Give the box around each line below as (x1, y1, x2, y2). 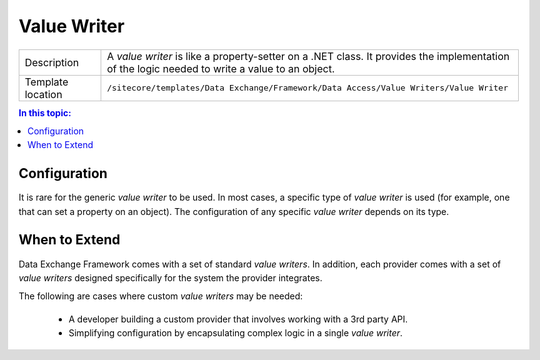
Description (24, 55, 80, 69)
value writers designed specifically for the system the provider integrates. (18, 271, 323, 284)
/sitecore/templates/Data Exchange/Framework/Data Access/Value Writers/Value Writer (106, 83, 509, 94)
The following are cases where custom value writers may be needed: (18, 290, 304, 302)
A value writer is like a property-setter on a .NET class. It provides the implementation (106, 49, 510, 63)
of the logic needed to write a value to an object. (106, 61, 335, 75)
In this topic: (18, 106, 72, 119)
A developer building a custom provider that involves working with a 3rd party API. (68, 313, 409, 325)
